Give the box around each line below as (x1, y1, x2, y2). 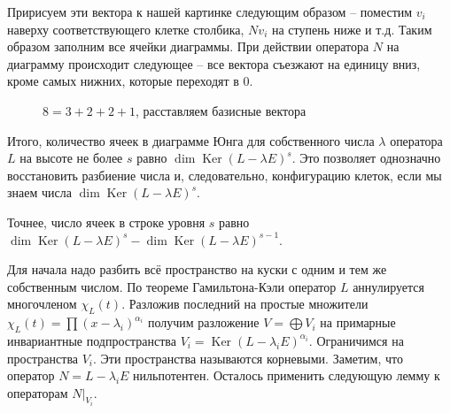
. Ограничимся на (308, 331, 404, 349)
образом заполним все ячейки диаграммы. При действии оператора (7, 37, 369, 56)
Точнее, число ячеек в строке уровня (7, 212, 206, 231)
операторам (7, 383, 68, 402)
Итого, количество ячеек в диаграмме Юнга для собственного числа (7, 131, 375, 149)
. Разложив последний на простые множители (121, 294, 369, 313)
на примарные (320, 313, 396, 332)
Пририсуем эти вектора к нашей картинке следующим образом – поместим (7, 3, 413, 20)
